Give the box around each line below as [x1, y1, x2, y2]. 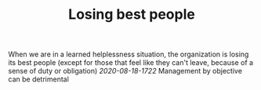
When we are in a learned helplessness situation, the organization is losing [8, 49, 249, 59]
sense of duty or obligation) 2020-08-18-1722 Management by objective [8, 67, 243, 76]
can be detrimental [8, 74, 69, 84]
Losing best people [67, 5, 196, 23]
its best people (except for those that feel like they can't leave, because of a [8, 58, 253, 67]
